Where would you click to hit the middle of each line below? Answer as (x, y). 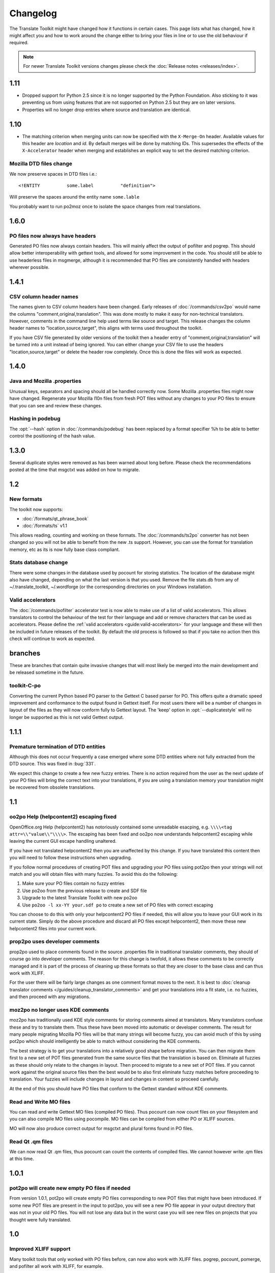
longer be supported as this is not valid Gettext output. (67, 717)
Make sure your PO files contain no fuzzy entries (73, 883)
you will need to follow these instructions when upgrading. (71, 857)
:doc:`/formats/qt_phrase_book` (56, 518)
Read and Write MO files (40, 1101)
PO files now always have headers (53, 236)
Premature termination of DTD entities (58, 746)
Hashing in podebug (35, 419)
